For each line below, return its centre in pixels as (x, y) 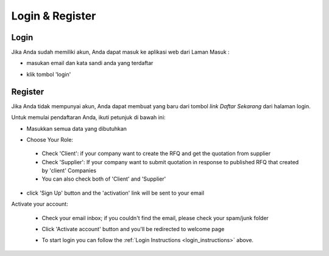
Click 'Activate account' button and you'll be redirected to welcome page (133, 229)
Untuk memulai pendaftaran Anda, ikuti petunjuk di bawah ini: (88, 117)
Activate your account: (40, 204)
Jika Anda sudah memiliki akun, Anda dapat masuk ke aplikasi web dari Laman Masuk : (120, 52)
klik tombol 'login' (49, 74)
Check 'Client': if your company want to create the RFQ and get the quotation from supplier (156, 154)
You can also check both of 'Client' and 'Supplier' (104, 179)
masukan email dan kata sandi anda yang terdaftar (90, 63)
